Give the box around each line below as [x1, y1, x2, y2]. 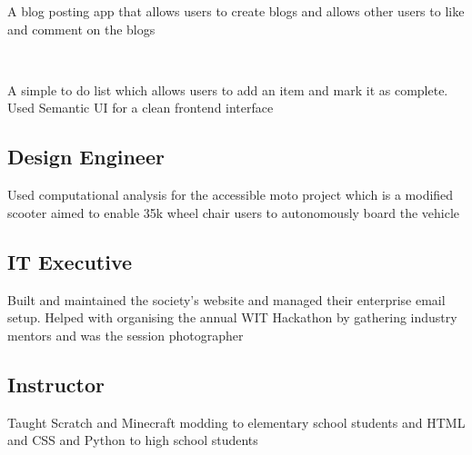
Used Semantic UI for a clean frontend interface [7, 98, 274, 117]
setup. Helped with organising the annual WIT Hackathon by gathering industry [7, 308, 457, 327]
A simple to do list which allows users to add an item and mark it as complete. [7, 80, 448, 99]
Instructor [7, 370, 105, 398]
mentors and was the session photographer [7, 325, 244, 344]
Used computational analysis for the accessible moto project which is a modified [7, 185, 454, 204]
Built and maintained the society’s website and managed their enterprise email [7, 290, 446, 309]
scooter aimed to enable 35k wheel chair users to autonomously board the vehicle [7, 203, 460, 222]
